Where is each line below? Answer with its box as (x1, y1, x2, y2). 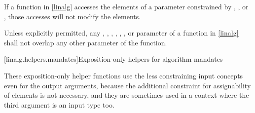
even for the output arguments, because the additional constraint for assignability (4, 80, 251, 90)
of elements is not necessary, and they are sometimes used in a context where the (4, 90, 249, 100)
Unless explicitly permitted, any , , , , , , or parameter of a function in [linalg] (4, 28, 239, 38)
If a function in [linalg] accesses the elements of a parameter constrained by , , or (4, 1, 249, 11)
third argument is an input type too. (4, 99, 114, 110)
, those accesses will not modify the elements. (4, 11, 141, 21)
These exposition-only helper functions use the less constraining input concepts (4, 70, 243, 80)
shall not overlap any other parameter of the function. (4, 37, 167, 47)
